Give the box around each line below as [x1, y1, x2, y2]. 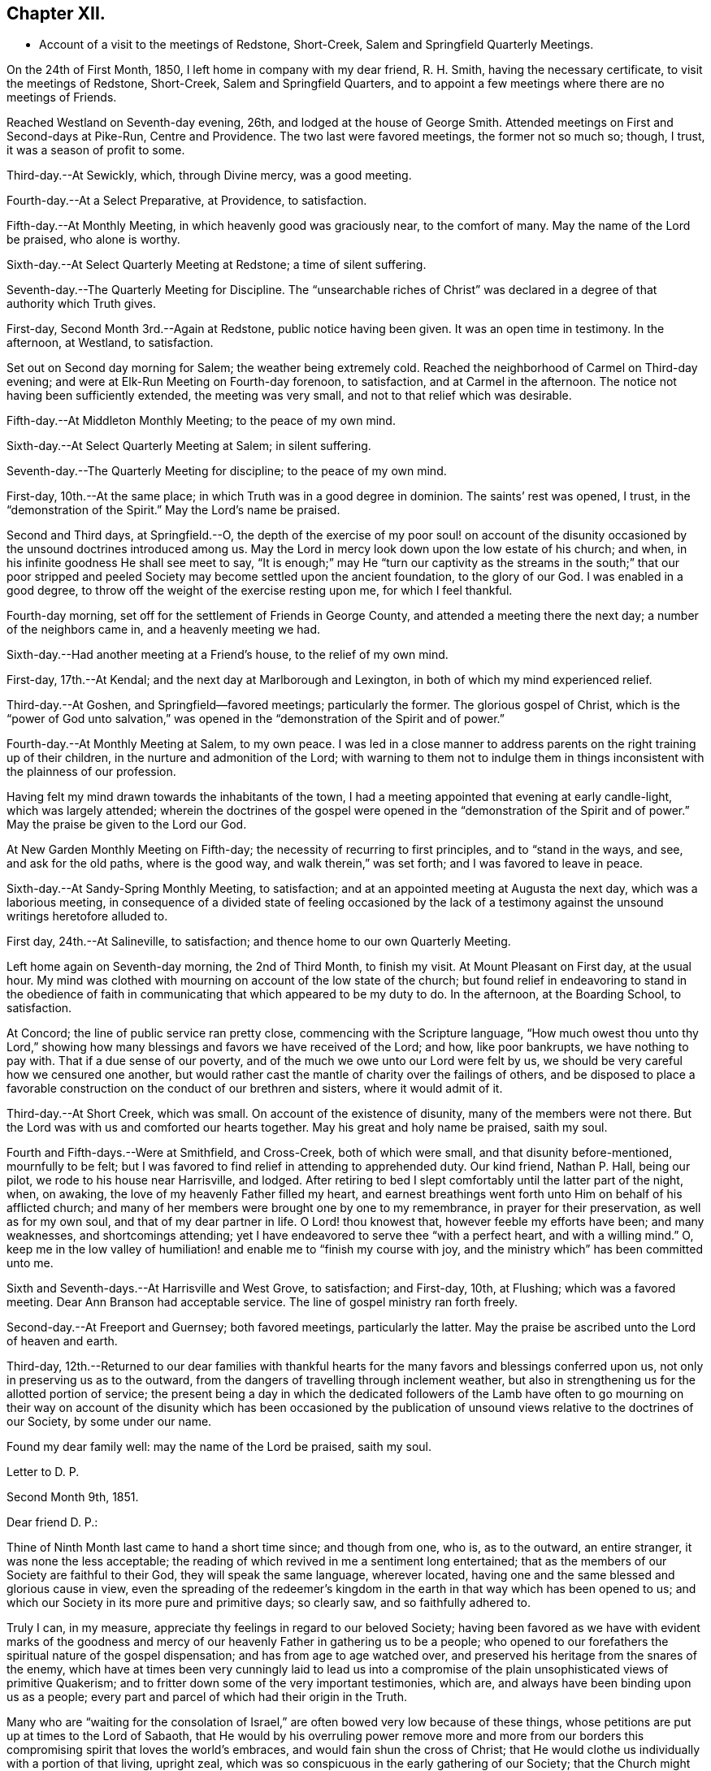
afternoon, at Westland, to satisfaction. [7, 336, 214, 350]
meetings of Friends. [7, 90, 117, 105]
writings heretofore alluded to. [7, 909, 168, 924]
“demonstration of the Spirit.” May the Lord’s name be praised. [7, 503, 340, 517]
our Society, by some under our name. [7, 1414, 212, 1429]
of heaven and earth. [7, 1334, 118, 1349]
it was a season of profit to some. [7, 143, 185, 158]
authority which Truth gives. [7, 297, 156, 311]
